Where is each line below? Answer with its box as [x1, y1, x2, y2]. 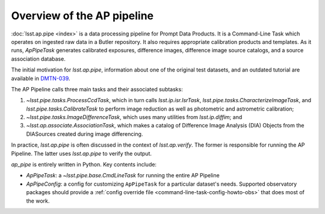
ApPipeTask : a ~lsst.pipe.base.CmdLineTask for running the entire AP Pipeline [26, 172, 220, 179]
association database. [11, 55, 66, 63]
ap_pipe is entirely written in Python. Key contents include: [11, 161, 156, 168]
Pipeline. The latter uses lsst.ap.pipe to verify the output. [11, 150, 152, 157]
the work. [26, 197, 50, 204]
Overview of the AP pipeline [11, 9, 154, 22]
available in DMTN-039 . [11, 75, 70, 82]
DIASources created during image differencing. [26, 130, 143, 138]
